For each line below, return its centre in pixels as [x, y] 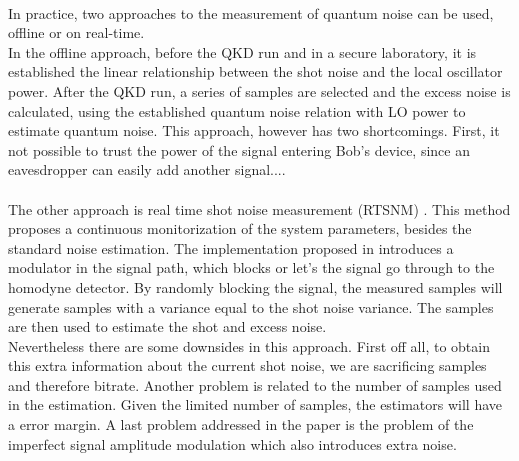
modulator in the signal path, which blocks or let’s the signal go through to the [251, 267]
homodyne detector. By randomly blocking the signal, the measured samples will [255, 286]
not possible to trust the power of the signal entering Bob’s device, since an [239, 149]
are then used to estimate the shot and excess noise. [167, 326]
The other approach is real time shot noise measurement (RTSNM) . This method [259, 208]
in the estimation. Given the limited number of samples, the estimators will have [255, 404]
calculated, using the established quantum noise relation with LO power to [237, 110]
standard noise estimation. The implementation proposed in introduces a [231, 247]
